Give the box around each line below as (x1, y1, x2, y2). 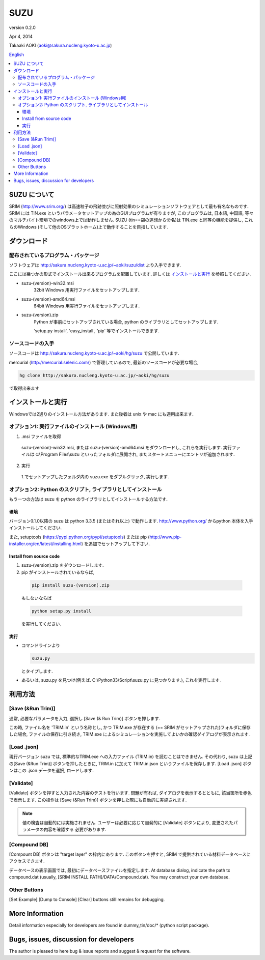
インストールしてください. (9, 525, 62, 531)
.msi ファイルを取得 (21, 433, 61, 439)
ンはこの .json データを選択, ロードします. (9, 767, 94, 774)
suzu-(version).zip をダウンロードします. (21, 562, 104, 568)
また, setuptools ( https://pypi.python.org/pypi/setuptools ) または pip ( (9, 534, 150, 540)
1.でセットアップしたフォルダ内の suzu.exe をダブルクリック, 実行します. (21, 474, 169, 480)
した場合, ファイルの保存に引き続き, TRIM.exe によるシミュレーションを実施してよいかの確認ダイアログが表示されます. (9, 731, 250, 737)
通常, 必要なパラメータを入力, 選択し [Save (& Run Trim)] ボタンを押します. (9, 715, 160, 721)
